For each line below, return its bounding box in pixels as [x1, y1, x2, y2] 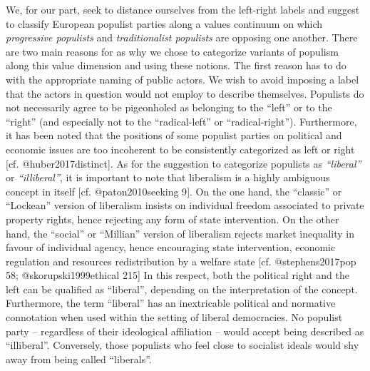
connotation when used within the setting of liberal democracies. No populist [6, 310, 343, 325]
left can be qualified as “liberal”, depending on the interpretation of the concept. [6, 281, 358, 296]
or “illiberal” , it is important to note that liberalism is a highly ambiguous [6, 170, 330, 185]
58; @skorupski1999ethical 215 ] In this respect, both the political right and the [6, 268, 349, 283]
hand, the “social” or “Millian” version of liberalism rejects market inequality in [6, 225, 354, 240]
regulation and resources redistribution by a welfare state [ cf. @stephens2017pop [6, 253, 356, 268]
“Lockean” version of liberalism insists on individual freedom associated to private [6, 198, 364, 213]
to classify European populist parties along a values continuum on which [6, 16, 323, 31]
